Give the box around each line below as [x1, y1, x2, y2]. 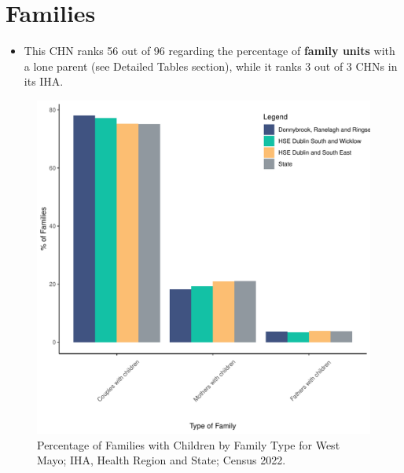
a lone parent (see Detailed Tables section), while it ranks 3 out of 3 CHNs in [24, 57, 398, 74]
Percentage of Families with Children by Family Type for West [37, 436, 340, 453]
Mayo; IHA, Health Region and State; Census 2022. [37, 452, 286, 468]
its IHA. [24, 73, 64, 90]
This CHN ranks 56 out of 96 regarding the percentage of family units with [24, 42, 395, 59]
